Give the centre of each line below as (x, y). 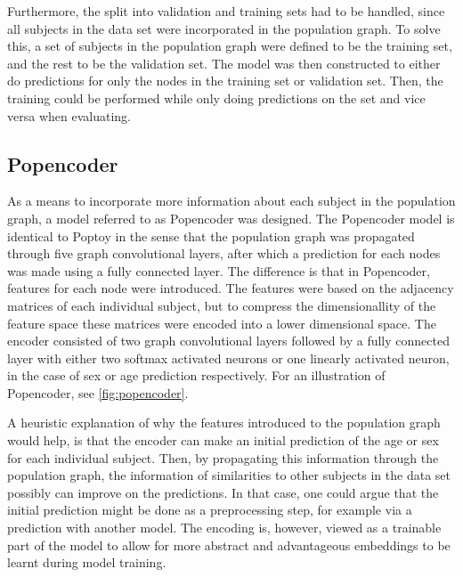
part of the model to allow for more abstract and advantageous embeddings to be (229, 544)
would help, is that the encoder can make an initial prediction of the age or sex (223, 440)
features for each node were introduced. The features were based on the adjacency (231, 288)
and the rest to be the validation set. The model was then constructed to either (224, 63)
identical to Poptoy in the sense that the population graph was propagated (211, 236)
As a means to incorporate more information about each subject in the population (231, 201)
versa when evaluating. (69, 115)
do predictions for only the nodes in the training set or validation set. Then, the (225, 81)
